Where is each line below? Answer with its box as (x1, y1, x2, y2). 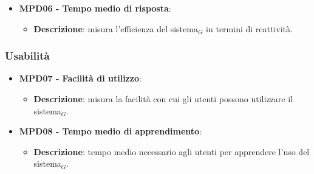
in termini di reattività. (206, 22, 293, 35)
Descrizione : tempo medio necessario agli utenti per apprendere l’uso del (33, 145, 310, 158)
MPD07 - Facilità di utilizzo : (19, 72, 142, 85)
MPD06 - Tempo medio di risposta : (19, 2, 171, 14)
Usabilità (5, 48, 50, 63)
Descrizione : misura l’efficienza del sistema (33, 22, 198, 35)
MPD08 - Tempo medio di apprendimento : (19, 125, 202, 137)
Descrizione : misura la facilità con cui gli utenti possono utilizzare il (33, 92, 293, 105)
